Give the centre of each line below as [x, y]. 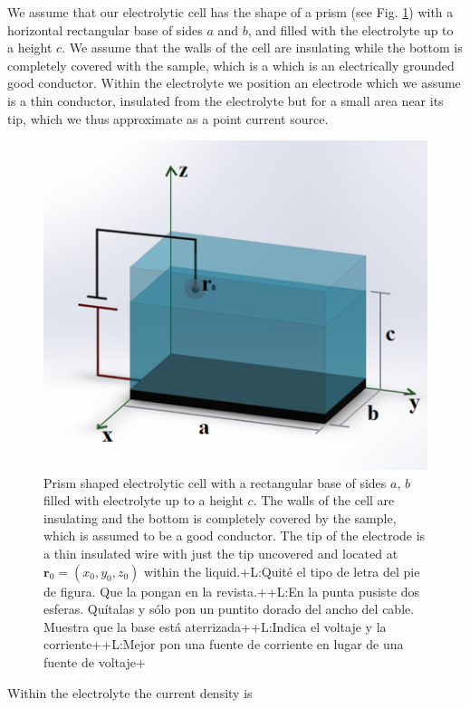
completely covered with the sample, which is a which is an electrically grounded [231, 65]
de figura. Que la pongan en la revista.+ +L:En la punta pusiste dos [232, 591]
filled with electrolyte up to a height [144, 500]
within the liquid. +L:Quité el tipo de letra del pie [282, 571]
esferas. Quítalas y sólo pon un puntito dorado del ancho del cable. [229, 609]
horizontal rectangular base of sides [105, 29]
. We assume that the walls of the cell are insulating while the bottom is [262, 48]
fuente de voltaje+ [95, 661]
